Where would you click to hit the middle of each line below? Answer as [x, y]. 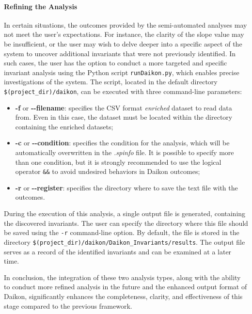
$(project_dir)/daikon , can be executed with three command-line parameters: [123, 91]
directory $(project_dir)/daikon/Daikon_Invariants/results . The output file [125, 242]
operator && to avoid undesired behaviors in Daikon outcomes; [108, 171]
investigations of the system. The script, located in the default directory [111, 82]
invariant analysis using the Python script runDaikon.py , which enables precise [122, 72]
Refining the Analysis [41, 6]
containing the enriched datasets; [64, 126]
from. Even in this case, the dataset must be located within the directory [124, 117]
